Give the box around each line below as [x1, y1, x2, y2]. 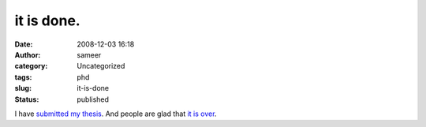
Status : [14, 95, 39, 104]
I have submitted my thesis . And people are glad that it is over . [14, 109, 217, 118]
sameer [77, 50, 102, 59]
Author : [14, 50, 41, 59]
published [77, 95, 110, 104]
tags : [14, 72, 32, 82]
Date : [14, 39, 33, 49]
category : [14, 62, 48, 71]
